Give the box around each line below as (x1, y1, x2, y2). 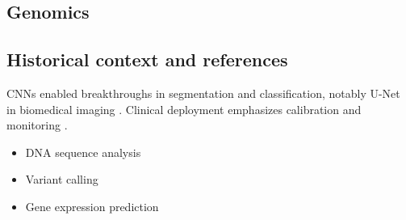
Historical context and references (6, 47, 288, 72)
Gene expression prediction (25, 197, 159, 214)
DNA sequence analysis (25, 143, 141, 160)
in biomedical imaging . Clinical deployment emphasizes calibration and (6, 100, 362, 117)
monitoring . (6, 116, 68, 133)
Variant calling (25, 171, 98, 188)
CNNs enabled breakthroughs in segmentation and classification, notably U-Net (6, 84, 400, 101)
